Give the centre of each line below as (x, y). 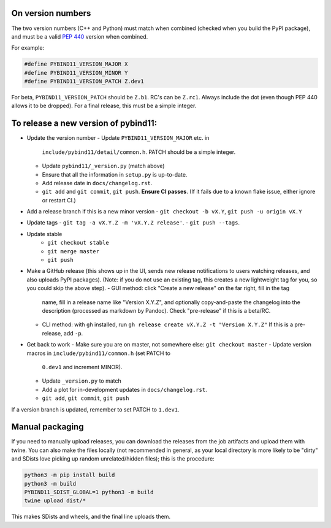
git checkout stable (78, 243)
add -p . (73, 333)
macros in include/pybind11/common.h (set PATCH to (99, 353)
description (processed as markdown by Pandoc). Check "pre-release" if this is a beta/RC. (156, 310)
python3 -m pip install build (70, 475)
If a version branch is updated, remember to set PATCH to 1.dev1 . (96, 409)
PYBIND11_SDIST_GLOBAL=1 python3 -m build (89, 492)
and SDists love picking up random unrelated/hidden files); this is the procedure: (113, 459)
